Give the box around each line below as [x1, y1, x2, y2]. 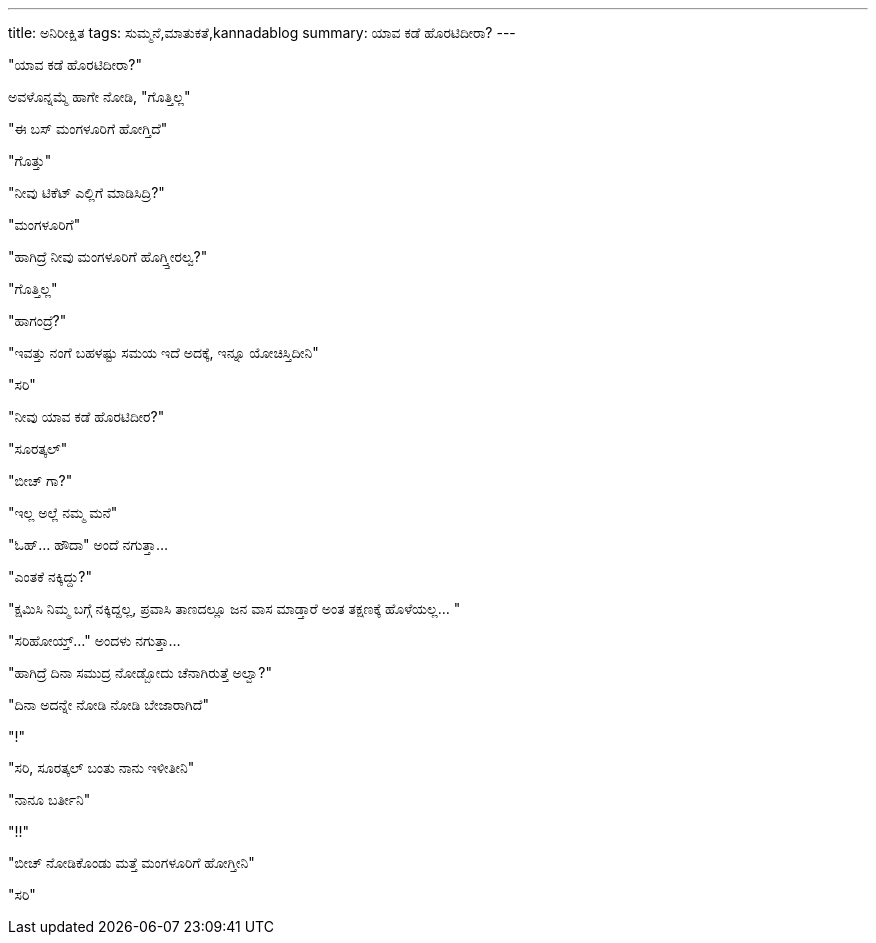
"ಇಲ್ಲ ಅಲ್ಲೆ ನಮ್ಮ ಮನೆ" [8, 504, 118, 521]
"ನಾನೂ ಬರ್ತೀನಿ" [8, 791, 91, 808]
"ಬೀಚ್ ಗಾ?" [8, 472, 73, 489]
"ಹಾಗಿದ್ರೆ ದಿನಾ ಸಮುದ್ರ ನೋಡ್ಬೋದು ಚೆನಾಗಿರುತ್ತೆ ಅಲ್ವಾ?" [8, 664, 273, 681]
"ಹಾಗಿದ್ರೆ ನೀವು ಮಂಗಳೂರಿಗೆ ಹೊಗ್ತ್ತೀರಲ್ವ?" [8, 248, 208, 265]
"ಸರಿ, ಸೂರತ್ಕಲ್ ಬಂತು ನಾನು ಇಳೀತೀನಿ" [8, 759, 195, 776]
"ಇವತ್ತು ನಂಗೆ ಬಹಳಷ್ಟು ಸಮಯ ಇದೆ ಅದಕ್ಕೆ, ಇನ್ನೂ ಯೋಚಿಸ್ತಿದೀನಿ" [8, 344, 319, 361]
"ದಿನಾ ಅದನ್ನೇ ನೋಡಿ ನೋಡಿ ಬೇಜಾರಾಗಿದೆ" [8, 696, 209, 713]
